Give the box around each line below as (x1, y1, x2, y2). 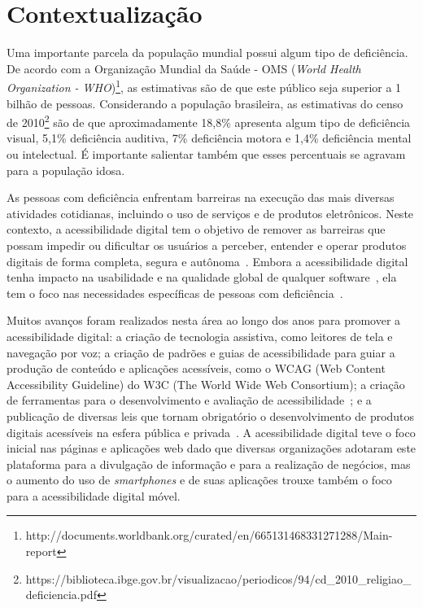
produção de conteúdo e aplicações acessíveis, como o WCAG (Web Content (7, 360, 386, 377)
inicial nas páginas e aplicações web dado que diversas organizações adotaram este (7, 440, 416, 457)
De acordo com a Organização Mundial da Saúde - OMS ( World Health (7, 59, 361, 77)
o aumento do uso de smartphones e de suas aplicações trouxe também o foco (7, 471, 392, 488)
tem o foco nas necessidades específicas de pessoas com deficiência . (7, 284, 343, 301)
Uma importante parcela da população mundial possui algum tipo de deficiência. (7, 44, 408, 61)
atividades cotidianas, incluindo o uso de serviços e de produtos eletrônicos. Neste (7, 204, 414, 221)
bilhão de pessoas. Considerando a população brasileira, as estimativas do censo (7, 94, 403, 112)
